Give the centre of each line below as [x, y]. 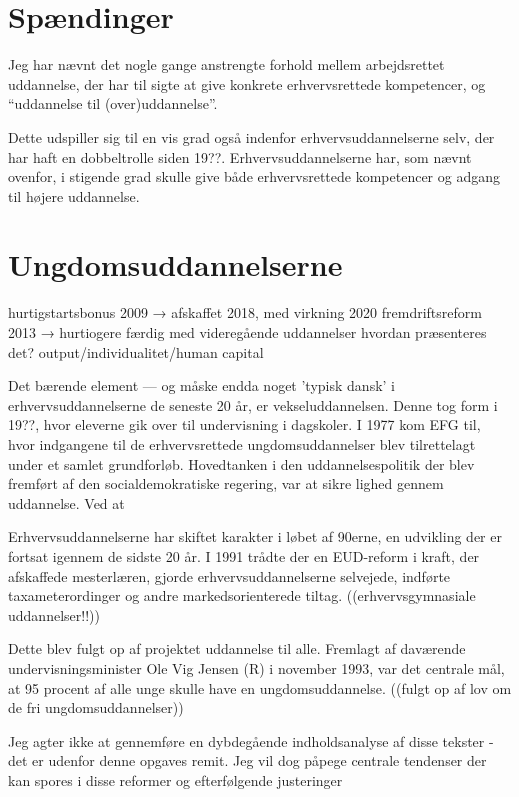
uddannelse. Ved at [66, 502]
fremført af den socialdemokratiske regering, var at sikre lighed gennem [226, 483]
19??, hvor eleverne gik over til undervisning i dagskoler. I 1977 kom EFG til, [244, 424]
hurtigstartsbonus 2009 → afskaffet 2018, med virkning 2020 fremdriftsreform [245, 312]
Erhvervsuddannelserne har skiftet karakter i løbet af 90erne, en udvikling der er [255, 536]
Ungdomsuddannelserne [175, 264]
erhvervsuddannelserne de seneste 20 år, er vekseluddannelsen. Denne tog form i [253, 404]
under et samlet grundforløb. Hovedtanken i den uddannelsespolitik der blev [241, 463]
